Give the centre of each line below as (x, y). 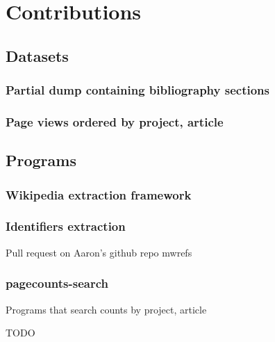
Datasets (37, 55)
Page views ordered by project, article (115, 121)
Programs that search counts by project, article (106, 309)
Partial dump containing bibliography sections (137, 90)
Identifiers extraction (66, 226)
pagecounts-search (57, 283)
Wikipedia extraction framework (99, 194)
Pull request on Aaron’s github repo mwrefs (99, 252)
